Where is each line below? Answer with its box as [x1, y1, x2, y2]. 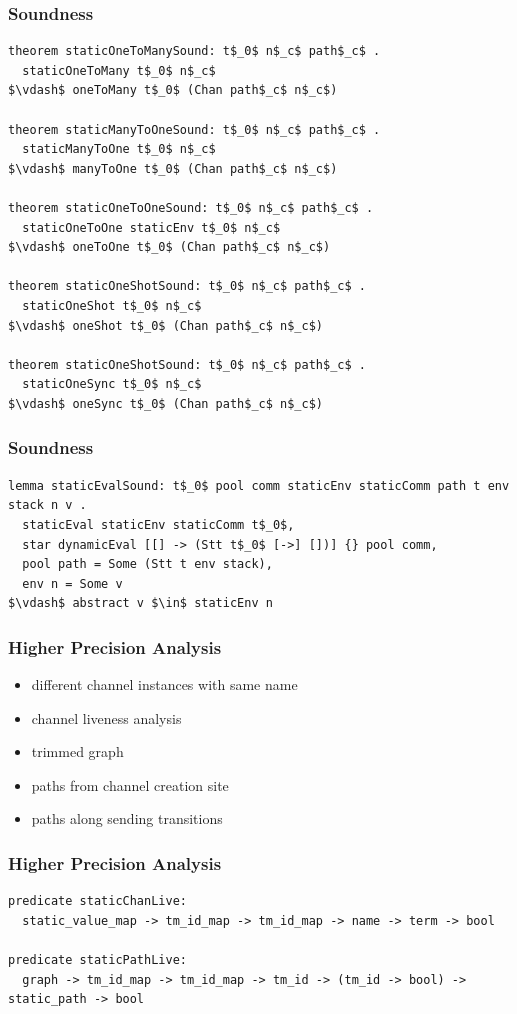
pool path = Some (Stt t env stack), [22, 557, 273, 572]
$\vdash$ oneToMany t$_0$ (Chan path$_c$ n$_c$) [8, 83, 338, 98]
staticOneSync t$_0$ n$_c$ [22, 377, 202, 392]
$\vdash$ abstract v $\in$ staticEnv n [8, 596, 273, 611]
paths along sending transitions [31, 808, 223, 829]
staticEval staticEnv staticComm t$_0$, [22, 517, 295, 532]
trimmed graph [31, 741, 124, 762]
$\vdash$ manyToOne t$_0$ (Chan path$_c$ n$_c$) [8, 161, 338, 176]
